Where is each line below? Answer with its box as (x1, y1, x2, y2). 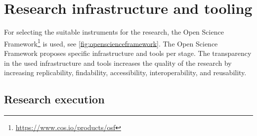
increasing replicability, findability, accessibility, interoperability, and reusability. (4, 67, 247, 78)
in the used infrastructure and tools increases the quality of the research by (4, 57, 232, 68)
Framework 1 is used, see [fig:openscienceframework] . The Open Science (4, 37, 218, 48)
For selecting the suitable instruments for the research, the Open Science (4, 27, 224, 37)
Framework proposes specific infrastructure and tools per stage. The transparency (4, 47, 252, 58)
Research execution (4, 91, 105, 107)
